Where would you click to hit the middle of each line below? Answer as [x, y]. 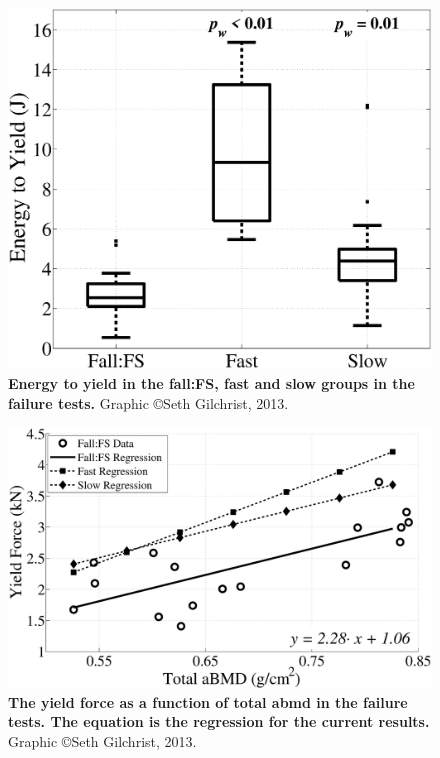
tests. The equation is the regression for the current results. [219, 721]
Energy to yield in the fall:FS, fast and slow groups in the [211, 383]
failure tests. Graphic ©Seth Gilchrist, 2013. [148, 402]
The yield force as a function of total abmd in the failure [208, 701]
